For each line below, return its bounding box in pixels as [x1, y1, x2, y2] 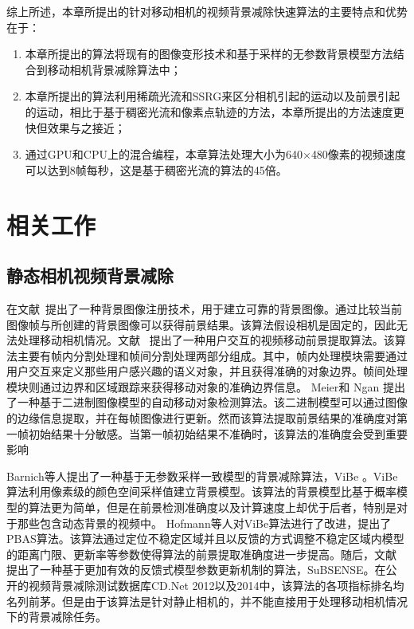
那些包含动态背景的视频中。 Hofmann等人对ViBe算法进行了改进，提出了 [17, 514, 392, 531]
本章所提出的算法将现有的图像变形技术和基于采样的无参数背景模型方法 [25, 45, 393, 62]
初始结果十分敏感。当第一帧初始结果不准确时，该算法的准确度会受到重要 [28, 425, 408, 442]
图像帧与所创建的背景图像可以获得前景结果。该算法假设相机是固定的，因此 [6, 316, 396, 332]
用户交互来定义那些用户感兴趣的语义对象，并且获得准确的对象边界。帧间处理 [6, 363, 408, 379]
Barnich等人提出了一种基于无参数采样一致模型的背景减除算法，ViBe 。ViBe [6, 467, 398, 484]
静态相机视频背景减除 [6, 263, 174, 288]
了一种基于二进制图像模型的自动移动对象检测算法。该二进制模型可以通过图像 [6, 394, 408, 411]
